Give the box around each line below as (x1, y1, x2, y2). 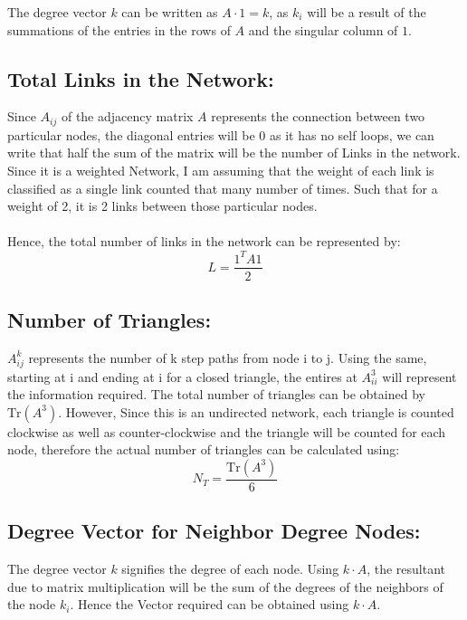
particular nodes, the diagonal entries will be (7, 125, 255, 144)
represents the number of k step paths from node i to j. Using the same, (28, 348, 427, 367)
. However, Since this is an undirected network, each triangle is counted (58, 402, 454, 421)
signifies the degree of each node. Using (121, 559, 339, 578)
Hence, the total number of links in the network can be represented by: (7, 232, 401, 251)
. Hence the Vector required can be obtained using (70, 595, 349, 614)
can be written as (121, 3, 218, 21)
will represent (382, 367, 457, 386)
